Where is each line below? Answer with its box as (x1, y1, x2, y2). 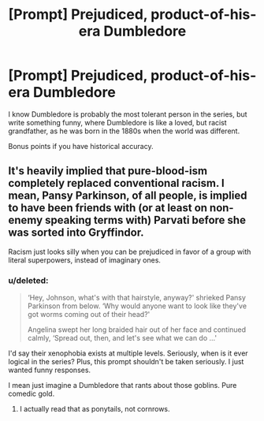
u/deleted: (8, 274, 49, 285)
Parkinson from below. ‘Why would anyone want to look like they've (27, 301, 247, 311)
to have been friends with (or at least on (8, 201, 207, 214)
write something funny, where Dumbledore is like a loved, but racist (8, 117, 227, 127)
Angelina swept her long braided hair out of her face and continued (27, 325, 247, 334)
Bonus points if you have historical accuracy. (8, 141, 154, 151)
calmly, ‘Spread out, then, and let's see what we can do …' (27, 333, 218, 343)
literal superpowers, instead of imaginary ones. (8, 255, 162, 265)
